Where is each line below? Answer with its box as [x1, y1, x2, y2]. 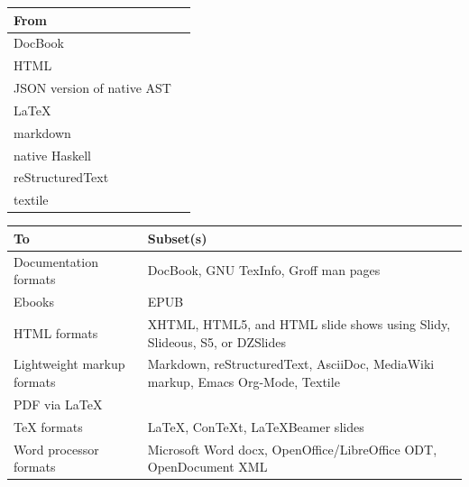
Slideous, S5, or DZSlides [147, 332, 287, 351]
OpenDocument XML [147, 457, 268, 476]
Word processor [14, 439, 99, 458]
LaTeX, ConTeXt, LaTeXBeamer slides [147, 417, 364, 436]
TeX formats [14, 417, 83, 436]
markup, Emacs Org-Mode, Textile [147, 372, 340, 391]
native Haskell [14, 145, 92, 164]
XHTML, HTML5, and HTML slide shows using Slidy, [147, 314, 451, 333]
